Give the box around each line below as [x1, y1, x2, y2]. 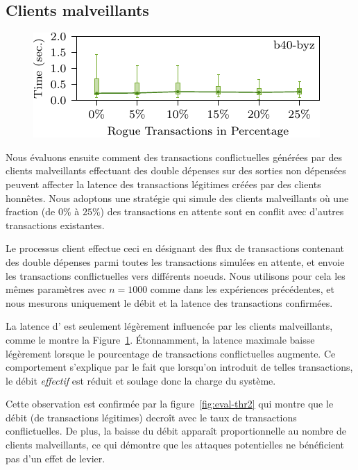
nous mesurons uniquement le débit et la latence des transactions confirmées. [6, 295, 333, 310]
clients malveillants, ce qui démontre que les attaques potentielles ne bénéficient [6, 437, 345, 452]
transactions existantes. [6, 217, 105, 232]
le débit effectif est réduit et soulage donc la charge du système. [6, 373, 276, 387]
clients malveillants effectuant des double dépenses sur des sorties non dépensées [6, 163, 346, 178]
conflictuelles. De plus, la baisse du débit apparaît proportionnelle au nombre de [6, 423, 347, 438]
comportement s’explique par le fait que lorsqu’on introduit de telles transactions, [6, 360, 353, 374]
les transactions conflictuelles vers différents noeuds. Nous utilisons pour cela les [6, 268, 346, 283]
